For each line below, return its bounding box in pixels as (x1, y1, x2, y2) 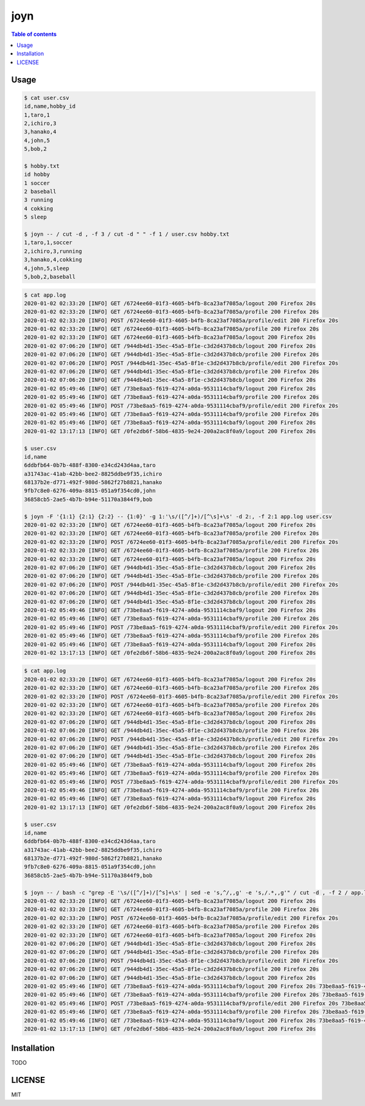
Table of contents (11, 30, 57, 38)
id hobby (24, 171, 50, 178)
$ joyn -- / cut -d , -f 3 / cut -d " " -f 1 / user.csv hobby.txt (24, 230, 230, 238)
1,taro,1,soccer (24, 239, 73, 246)
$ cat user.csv (24, 94, 69, 101)
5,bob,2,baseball (24, 273, 76, 280)
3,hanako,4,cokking (24, 256, 82, 263)
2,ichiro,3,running (24, 247, 82, 255)
